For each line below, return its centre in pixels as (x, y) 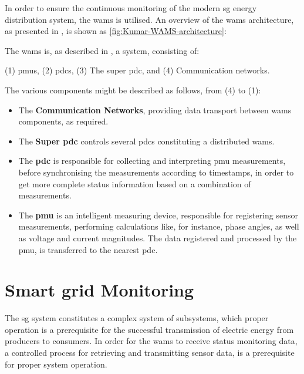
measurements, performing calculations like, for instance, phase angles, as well (159, 226)
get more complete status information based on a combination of (135, 183)
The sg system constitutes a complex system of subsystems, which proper (137, 318)
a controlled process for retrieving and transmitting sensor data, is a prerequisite (150, 352)
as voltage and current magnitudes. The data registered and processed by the (158, 237)
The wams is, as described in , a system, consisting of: (102, 50)
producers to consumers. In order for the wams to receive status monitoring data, (151, 341)
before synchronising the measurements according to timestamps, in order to (156, 172)
